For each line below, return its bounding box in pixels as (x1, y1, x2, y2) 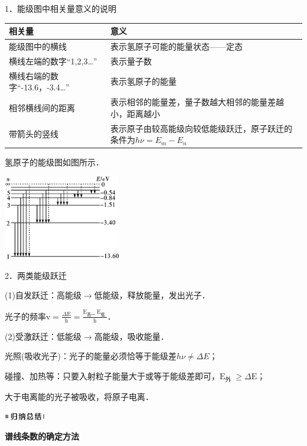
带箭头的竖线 (9, 128, 58, 140)
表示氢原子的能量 (110, 75, 177, 87)
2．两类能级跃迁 (5, 269, 67, 281)
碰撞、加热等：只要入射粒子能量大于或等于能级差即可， (5, 369, 220, 382)
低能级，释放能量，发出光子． (94, 289, 210, 301)
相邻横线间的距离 (9, 101, 75, 113)
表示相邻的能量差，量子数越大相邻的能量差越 (110, 96, 285, 108)
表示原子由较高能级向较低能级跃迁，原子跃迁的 (110, 122, 293, 134)
